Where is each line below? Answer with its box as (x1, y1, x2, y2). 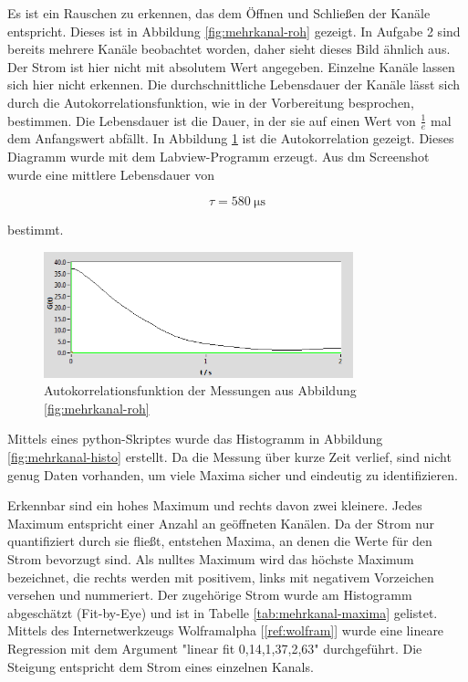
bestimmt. (7, 220, 64, 239)
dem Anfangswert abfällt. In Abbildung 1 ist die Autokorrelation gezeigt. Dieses (7, 129, 454, 148)
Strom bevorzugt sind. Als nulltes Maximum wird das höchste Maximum (7, 549, 414, 568)
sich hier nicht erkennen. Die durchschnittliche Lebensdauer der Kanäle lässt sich (7, 75, 461, 94)
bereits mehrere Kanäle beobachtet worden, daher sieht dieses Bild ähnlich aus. (7, 39, 451, 58)
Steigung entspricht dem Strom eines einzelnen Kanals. (7, 656, 314, 676)
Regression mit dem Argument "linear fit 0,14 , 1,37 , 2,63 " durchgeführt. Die (7, 638, 422, 657)
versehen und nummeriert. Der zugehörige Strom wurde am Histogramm (7, 585, 412, 604)
